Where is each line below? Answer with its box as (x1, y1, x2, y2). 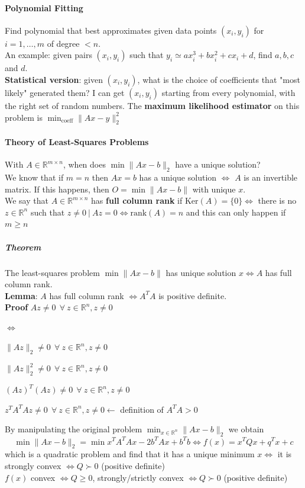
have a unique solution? (175, 158, 261, 171)
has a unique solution (139, 171, 217, 183)
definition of (120, 403, 164, 415)
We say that (5, 194, 48, 207)
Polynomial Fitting (5, 1, 83, 14)
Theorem (5, 240, 41, 253)
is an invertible (244, 171, 298, 183)
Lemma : (5, 289, 38, 301)
